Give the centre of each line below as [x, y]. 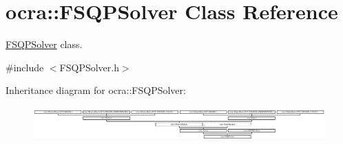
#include [25, 67]
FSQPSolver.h [89, 67]
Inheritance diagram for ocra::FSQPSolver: [96, 90]
